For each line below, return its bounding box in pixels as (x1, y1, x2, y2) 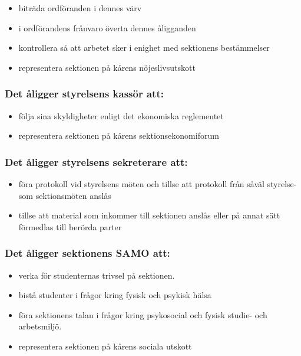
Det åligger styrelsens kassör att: (5, 86, 164, 101)
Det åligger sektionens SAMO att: (5, 246, 170, 260)
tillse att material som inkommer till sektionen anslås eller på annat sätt (18, 209, 280, 221)
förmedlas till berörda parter (18, 220, 122, 233)
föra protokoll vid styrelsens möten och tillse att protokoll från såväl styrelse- (18, 178, 297, 190)
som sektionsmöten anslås (18, 189, 111, 201)
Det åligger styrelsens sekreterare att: (5, 154, 188, 169)
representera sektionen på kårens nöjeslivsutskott (18, 61, 196, 73)
